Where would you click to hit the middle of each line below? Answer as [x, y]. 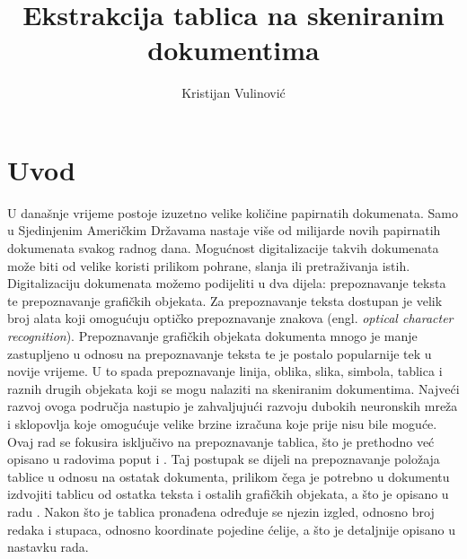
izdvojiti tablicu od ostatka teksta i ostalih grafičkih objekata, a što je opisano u [228, 494]
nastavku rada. [48, 547]
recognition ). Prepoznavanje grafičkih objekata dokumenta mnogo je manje [212, 336]
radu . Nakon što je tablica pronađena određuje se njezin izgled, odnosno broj [221, 511]
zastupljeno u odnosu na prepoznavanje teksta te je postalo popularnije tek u [220, 353]
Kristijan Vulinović [233, 93]
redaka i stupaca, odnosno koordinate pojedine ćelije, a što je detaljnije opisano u [231, 529]
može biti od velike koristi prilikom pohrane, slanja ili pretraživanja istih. [209, 265]
